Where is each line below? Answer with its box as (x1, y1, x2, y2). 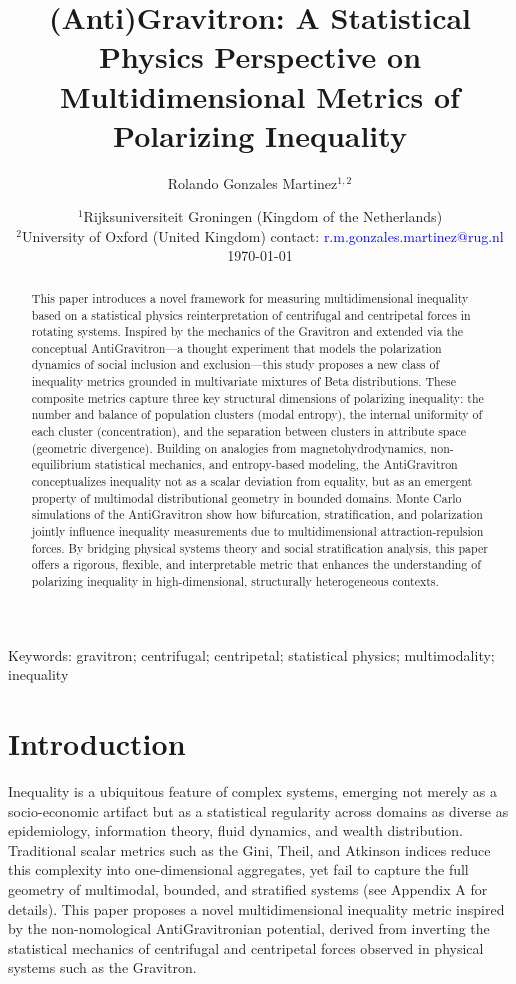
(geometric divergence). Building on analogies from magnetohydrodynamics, (31, 439, 427, 456)
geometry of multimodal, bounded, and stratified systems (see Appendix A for (8, 878, 488, 899)
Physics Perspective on (98, 36, 422, 77)
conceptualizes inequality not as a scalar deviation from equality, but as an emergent (31, 473, 473, 490)
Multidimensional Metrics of (60, 75, 460, 116)
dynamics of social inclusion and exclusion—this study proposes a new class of (31, 356, 440, 373)
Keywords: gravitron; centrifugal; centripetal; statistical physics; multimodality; (8, 644, 495, 665)
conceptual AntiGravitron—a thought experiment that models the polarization (31, 339, 442, 356)
